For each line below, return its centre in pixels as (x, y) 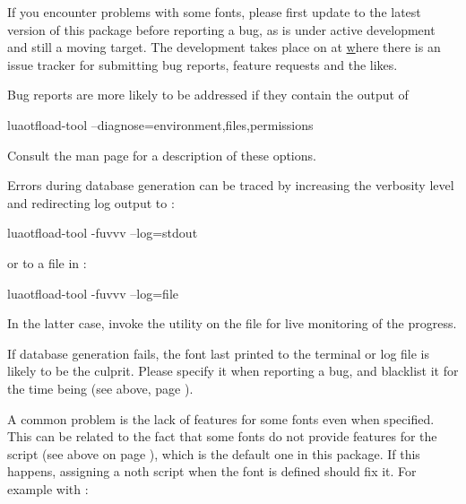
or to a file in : (47, 262)
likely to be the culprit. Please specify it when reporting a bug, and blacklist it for (233, 371)
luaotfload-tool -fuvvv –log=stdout (103, 233)
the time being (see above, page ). (100, 388)
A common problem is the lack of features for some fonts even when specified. (221, 418)
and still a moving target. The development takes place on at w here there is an (224, 47)
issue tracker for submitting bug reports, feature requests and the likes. (203, 64)
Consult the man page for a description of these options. (162, 155)
